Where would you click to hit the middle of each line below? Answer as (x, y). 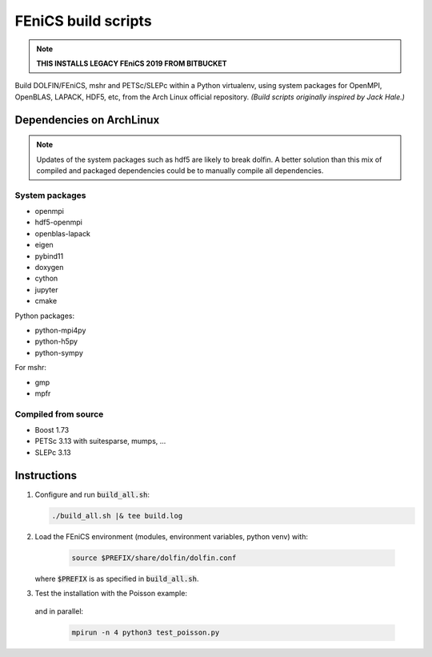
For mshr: (31, 368)
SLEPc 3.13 (53, 452)
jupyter (46, 289)
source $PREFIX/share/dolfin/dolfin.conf (154, 558)
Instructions (46, 476)
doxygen (49, 267)
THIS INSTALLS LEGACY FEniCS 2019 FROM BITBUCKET (132, 63)
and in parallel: (59, 611)
